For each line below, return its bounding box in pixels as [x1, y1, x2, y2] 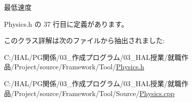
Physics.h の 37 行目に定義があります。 [4, 18, 128, 29]
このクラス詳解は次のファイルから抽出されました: [4, 35, 165, 46]
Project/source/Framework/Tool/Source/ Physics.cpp [14, 88, 175, 98]
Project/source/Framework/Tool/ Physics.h [14, 61, 145, 72]
